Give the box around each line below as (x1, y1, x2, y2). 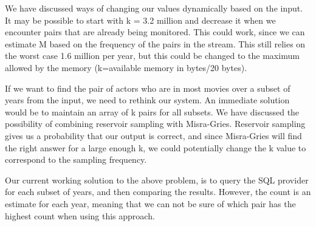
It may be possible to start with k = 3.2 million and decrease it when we (5, 13, 276, 26)
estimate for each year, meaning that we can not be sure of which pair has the (5, 197, 296, 210)
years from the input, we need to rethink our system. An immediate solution (5, 94, 290, 106)
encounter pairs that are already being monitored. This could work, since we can (5, 26, 305, 38)
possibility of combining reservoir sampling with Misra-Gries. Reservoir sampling (5, 117, 306, 130)
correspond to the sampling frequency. (5, 153, 147, 166)
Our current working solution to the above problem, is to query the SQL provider (5, 173, 309, 186)
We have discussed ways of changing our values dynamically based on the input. (5, 2, 303, 14)
